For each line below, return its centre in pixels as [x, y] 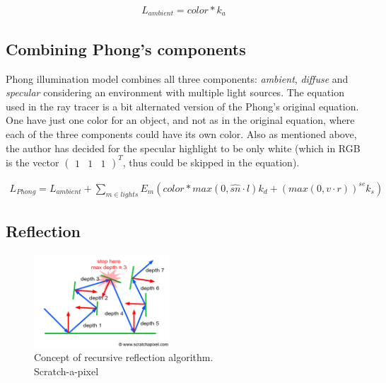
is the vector [33, 162]
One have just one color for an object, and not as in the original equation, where [180, 120]
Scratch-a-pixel [66, 371]
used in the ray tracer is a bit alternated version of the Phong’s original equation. [182, 106]
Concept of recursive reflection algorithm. [124, 357]
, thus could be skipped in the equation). [211, 162]
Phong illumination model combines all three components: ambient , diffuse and [177, 78]
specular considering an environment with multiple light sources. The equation [175, 92]
